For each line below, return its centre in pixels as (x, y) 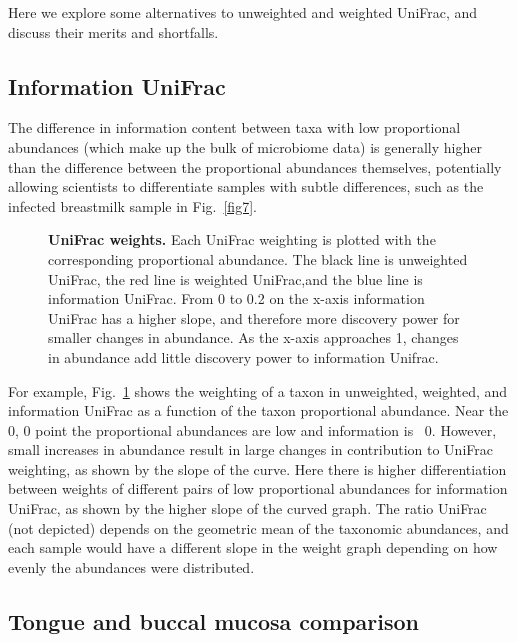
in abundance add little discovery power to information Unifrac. (243, 356)
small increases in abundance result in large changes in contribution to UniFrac (250, 449)
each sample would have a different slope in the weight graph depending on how (253, 547)
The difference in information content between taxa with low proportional (234, 127)
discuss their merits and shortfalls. (113, 31)
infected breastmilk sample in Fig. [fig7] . (132, 205)
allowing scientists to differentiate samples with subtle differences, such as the (246, 186)
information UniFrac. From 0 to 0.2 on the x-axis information (236, 298)
